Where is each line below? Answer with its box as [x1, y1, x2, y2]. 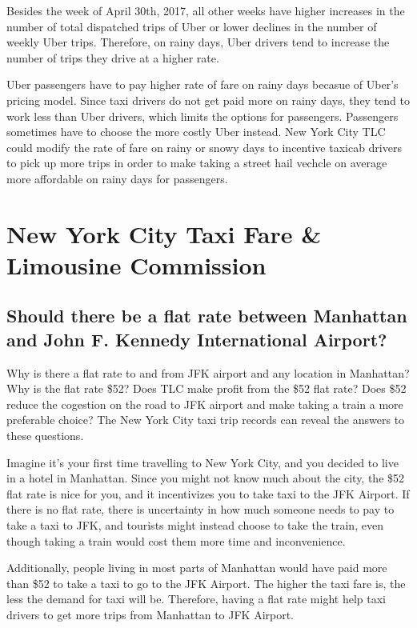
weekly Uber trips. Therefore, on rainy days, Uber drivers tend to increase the [6, 34, 390, 50]
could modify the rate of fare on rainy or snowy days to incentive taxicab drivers [6, 138, 402, 155]
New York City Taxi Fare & [6, 217, 322, 250]
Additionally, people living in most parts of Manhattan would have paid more [6, 559, 387, 576]
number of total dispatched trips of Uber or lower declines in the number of [6, 18, 377, 34]
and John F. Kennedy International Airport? [6, 326, 387, 351]
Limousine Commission [6, 248, 267, 281]
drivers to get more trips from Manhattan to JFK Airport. [6, 606, 295, 622]
